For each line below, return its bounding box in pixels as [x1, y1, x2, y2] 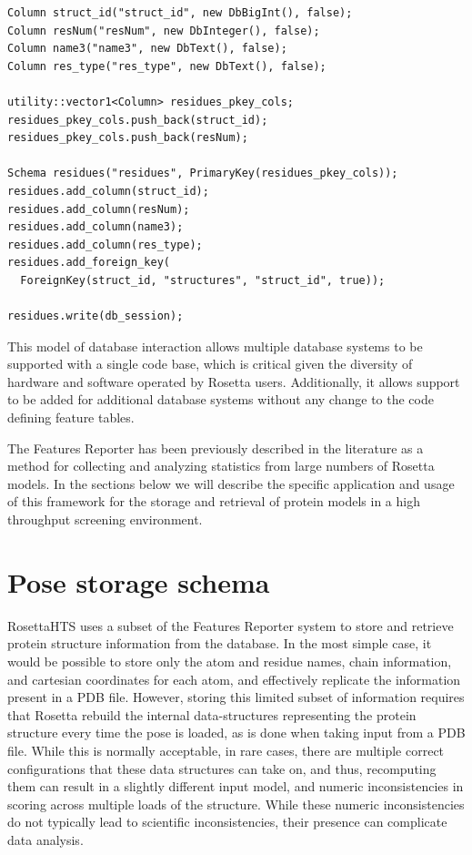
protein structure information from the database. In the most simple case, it [7, 634, 432, 653]
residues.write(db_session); [7, 310, 184, 323]
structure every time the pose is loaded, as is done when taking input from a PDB [7, 723, 466, 742]
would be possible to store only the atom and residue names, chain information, [7, 651, 452, 670]
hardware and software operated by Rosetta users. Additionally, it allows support [7, 372, 460, 391]
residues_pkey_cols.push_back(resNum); [7, 131, 248, 145]
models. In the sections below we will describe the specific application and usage [7, 473, 455, 493]
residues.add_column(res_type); [7, 238, 203, 251]
